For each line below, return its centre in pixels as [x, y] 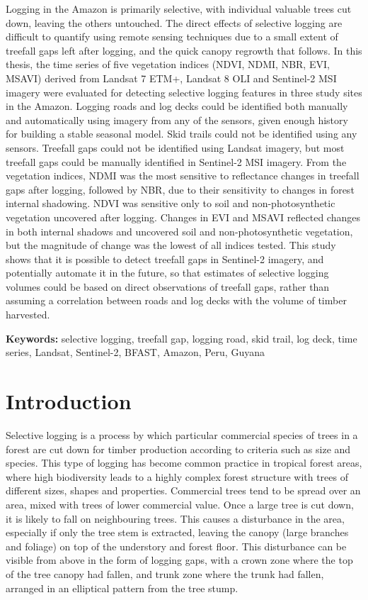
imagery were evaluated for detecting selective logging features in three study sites [184, 92]
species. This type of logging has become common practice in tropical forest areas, [184, 463]
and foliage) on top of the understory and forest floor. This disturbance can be [176, 546]
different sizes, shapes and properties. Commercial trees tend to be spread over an [183, 490]
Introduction [69, 401]
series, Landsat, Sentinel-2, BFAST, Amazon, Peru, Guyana [135, 352]
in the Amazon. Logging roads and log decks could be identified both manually [177, 106]
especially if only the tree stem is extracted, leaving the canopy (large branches [177, 532]
